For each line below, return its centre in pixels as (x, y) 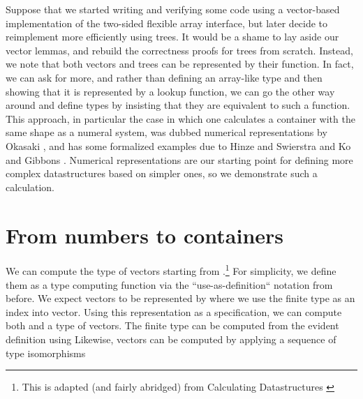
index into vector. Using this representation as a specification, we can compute (174, 311)
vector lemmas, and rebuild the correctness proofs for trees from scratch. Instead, (179, 50)
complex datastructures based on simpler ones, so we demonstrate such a (162, 173)
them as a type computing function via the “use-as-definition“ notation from (169, 284)
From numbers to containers (145, 235)
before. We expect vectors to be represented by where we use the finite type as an (180, 298)
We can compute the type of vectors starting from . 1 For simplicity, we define (171, 270)
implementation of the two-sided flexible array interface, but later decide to (167, 23)
